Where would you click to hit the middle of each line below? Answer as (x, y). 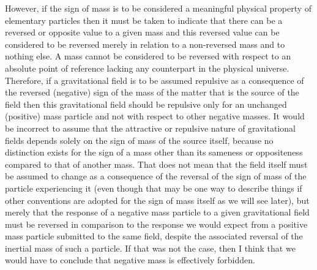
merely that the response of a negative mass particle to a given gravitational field (157, 212)
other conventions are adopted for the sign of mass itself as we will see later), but (157, 200)
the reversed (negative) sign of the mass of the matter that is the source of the (152, 92)
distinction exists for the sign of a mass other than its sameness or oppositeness (154, 152)
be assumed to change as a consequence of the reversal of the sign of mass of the (156, 176)
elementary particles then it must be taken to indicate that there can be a (144, 20)
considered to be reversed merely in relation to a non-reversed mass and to (145, 44)
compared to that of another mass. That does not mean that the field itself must (156, 164)
